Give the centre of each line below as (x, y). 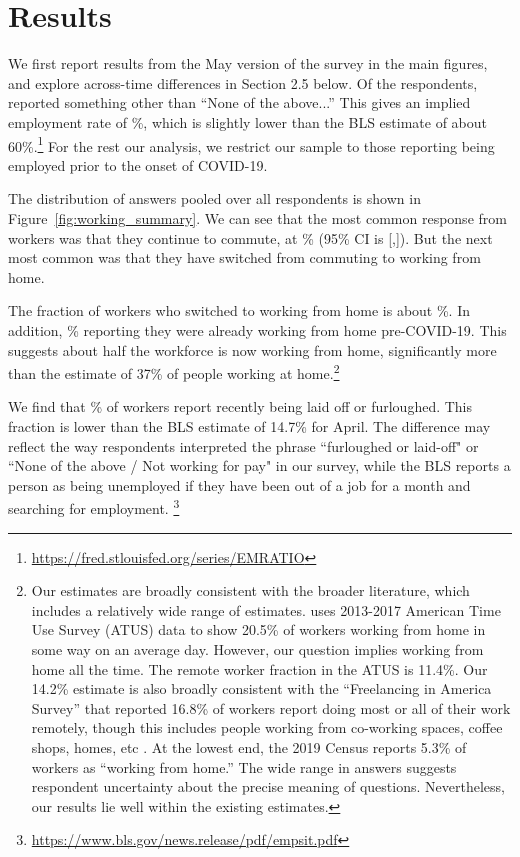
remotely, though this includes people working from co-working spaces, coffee (267, 727)
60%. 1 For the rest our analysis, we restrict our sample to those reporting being (251, 144)
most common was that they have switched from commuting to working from (244, 257)
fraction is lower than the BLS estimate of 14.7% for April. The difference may (249, 425)
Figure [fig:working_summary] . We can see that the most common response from (257, 217)
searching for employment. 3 (94, 506)
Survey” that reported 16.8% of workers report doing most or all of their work (271, 707)
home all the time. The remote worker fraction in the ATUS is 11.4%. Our (259, 668)
